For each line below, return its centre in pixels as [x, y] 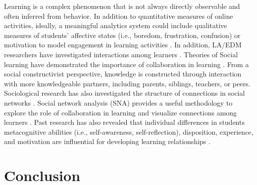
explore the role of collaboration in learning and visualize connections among [121, 112]
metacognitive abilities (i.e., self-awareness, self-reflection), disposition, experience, [129, 131]
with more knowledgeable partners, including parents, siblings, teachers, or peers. [127, 83]
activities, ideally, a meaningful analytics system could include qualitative [116, 25]
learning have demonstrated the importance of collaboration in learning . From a [127, 64]
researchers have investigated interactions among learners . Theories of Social [121, 54]
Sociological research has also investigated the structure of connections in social [125, 93]
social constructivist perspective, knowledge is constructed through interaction [123, 74]
